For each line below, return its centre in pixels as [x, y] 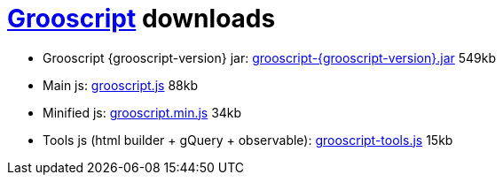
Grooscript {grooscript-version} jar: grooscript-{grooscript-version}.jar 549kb [270, 57]
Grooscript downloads [141, 19]
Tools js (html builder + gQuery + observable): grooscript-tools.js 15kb [248, 140]
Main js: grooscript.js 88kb [120, 85]
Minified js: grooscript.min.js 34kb [142, 112]
